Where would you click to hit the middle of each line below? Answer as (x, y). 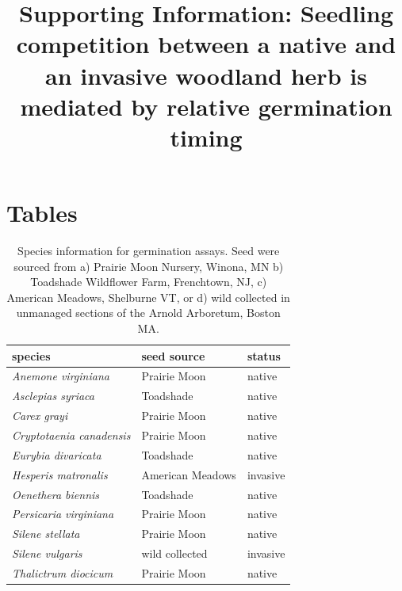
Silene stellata (46, 534)
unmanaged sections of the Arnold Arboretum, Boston (148, 313)
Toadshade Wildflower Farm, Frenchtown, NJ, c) (149, 282)
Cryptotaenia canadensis (71, 435)
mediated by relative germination (206, 106)
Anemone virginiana (61, 376)
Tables (42, 213)
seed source (173, 355)
